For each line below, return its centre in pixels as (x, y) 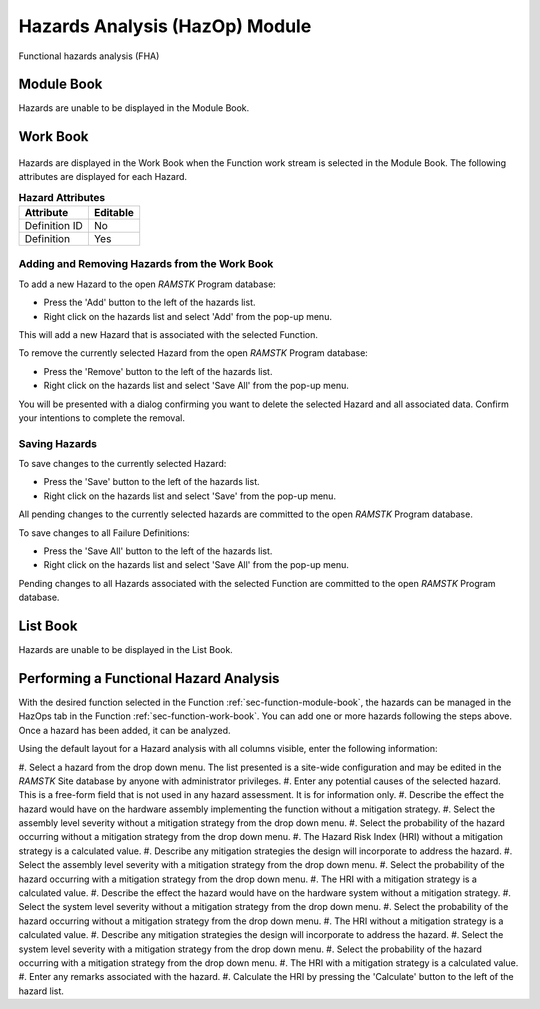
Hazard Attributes (61, 197)
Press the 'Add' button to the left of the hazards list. (149, 302)
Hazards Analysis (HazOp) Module (165, 26)
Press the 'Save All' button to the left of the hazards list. (158, 551)
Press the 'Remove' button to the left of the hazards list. (158, 371)
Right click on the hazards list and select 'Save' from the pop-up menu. (190, 496)
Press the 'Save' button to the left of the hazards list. (151, 482)
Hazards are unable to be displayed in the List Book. (126, 650)
